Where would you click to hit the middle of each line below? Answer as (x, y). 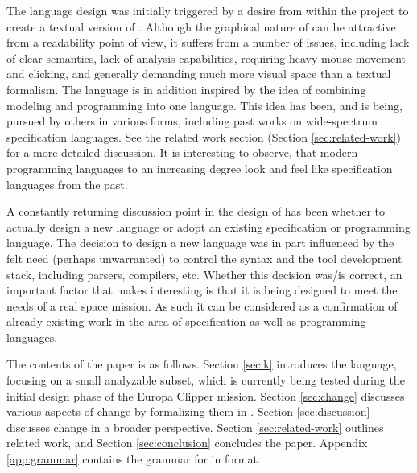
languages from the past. (67, 184)
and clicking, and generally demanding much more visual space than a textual (199, 74)
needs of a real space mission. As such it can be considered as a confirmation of (202, 305)
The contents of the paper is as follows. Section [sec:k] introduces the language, (202, 364)
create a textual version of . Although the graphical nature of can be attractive (201, 26)
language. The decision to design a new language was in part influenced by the (200, 243)
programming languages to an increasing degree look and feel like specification (200, 168)
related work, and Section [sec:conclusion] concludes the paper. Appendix (187, 443)
